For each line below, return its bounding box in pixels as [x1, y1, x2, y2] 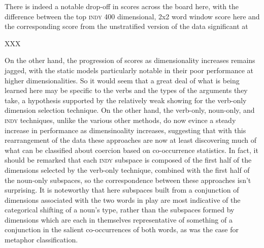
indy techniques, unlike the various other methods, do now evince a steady [5, 114, 236, 125]
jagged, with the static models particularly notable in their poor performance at [5, 65, 254, 75]
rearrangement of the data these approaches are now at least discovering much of [5, 135, 256, 145]
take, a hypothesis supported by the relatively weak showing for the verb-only [5, 95, 247, 105]
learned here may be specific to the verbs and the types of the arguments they [5, 85, 248, 96]
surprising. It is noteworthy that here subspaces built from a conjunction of [5, 184, 239, 195]
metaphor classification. [5, 234, 78, 245]
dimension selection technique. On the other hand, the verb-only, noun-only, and [5, 105, 255, 115]
